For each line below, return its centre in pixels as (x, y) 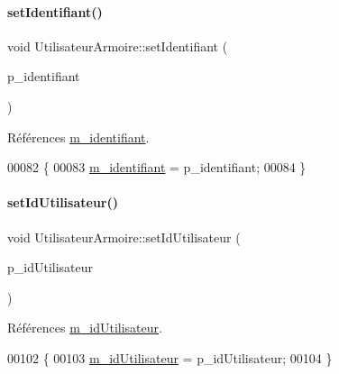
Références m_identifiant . (78, 137)
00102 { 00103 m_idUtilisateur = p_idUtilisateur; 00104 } (170, 357)
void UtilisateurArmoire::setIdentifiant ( (118, 46)
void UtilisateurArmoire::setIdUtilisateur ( (124, 237)
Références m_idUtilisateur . (85, 328)
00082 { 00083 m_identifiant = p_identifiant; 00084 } (157, 167)
